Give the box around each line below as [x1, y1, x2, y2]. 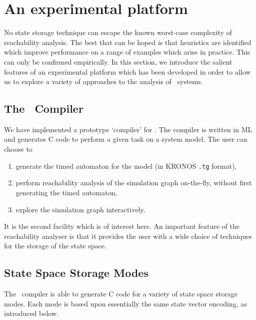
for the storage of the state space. [4, 240, 106, 251]
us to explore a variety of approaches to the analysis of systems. [4, 76, 203, 87]
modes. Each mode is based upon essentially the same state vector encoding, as [4, 298, 247, 308]
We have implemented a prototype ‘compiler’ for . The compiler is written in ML [4, 124, 252, 134]
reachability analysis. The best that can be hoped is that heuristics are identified [4, 37, 251, 47]
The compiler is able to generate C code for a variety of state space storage [4, 288, 238, 299]
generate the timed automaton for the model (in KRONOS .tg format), [15, 160, 237, 171]
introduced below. [4, 308, 58, 318]
